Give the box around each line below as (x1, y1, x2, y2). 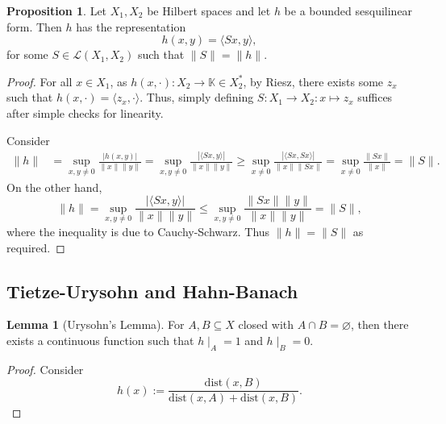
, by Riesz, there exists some (243, 73, 384, 89)
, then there (350, 316, 409, 333)
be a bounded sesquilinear (284, 2, 413, 19)
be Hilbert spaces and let (147, 2, 271, 19)
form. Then (6, 18, 62, 35)
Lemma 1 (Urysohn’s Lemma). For (6, 316, 185, 333)
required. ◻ (6, 239, 65, 256)
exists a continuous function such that (6, 331, 194, 348)
